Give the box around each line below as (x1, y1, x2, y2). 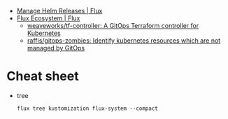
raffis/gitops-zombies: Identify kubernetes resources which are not (27, 36, 221, 45)
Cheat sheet (6, 69, 79, 84)
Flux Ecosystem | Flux (16, 14, 80, 22)
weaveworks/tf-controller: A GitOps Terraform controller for (27, 22, 199, 29)
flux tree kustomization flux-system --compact (16, 105, 158, 112)
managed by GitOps (27, 44, 85, 52)
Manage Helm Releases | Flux (16, 7, 103, 15)
